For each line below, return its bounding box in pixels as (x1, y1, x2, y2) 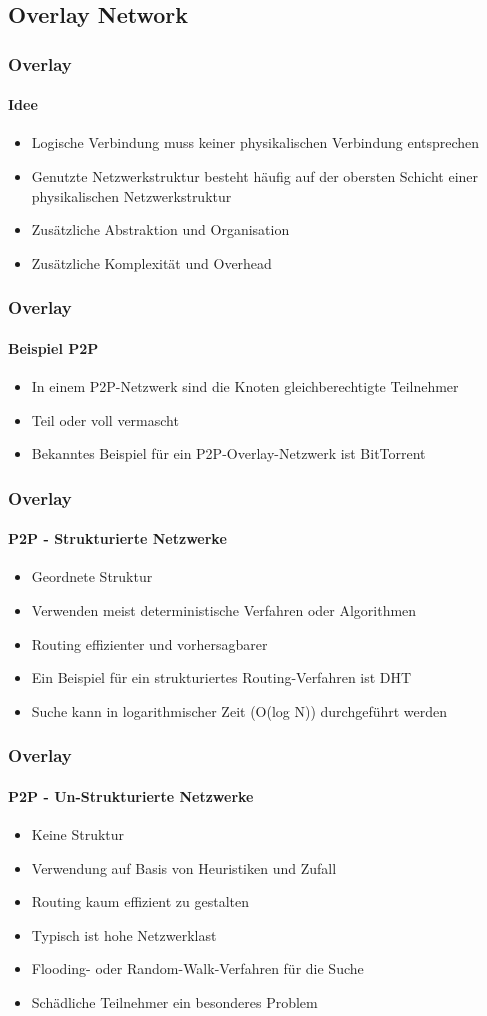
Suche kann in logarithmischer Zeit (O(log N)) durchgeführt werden (31, 700, 448, 721)
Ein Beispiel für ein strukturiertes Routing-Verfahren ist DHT (31, 667, 412, 688)
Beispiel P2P (8, 337, 99, 358)
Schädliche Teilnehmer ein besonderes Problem (31, 992, 318, 1013)
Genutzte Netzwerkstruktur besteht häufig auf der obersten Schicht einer (31, 166, 479, 187)
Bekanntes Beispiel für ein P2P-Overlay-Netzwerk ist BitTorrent (31, 443, 426, 464)
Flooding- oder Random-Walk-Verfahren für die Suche (31, 958, 364, 979)
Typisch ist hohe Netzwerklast (31, 924, 217, 945)
